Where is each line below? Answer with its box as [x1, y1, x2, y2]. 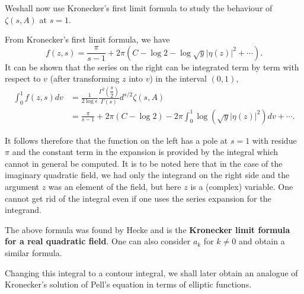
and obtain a [238, 235, 285, 247]
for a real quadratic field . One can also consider [5, 235, 191, 247]
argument [5, 180, 39, 193]
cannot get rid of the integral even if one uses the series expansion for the [5, 192, 271, 204]
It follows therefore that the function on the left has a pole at [5, 134, 228, 146]
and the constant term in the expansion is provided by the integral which [12, 146, 279, 158]
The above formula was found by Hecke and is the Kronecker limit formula [5, 223, 290, 235]
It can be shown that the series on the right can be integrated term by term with [5, 60, 299, 73]
